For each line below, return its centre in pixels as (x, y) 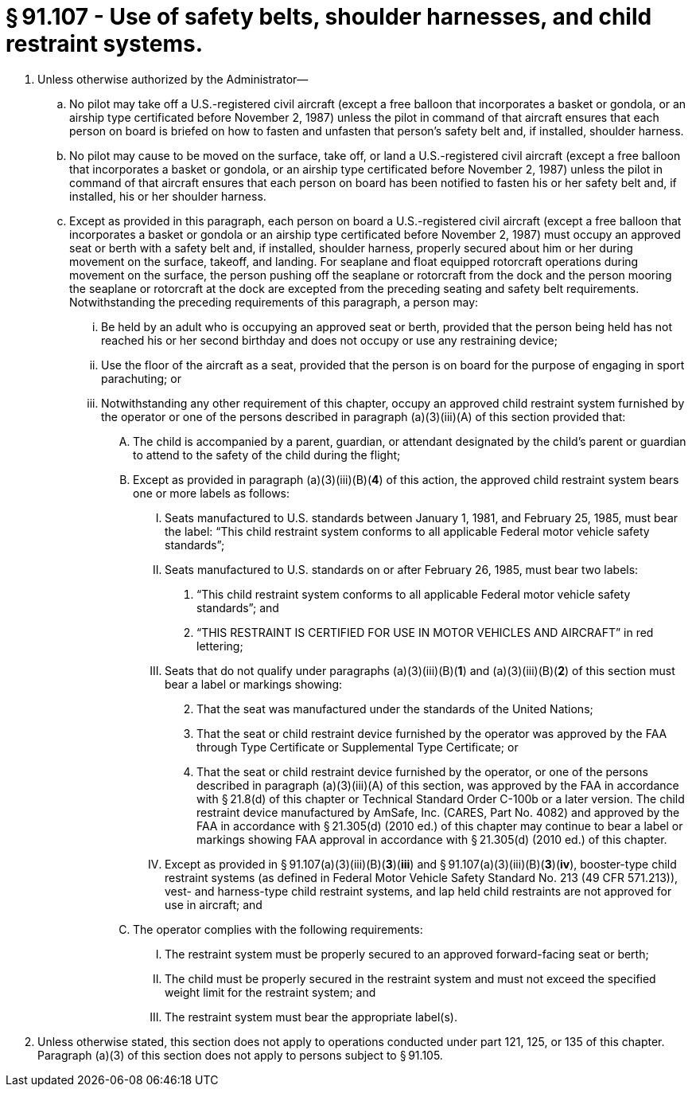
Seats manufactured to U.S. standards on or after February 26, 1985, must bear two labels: (402, 569)
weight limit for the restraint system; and (270, 992)
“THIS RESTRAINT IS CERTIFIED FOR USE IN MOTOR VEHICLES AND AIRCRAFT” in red (425, 632)
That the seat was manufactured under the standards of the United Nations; (395, 708)
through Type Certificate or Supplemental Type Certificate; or (358, 747)
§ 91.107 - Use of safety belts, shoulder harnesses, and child (329, 17)
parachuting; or (141, 378)
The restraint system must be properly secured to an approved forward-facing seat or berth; (407, 954)
